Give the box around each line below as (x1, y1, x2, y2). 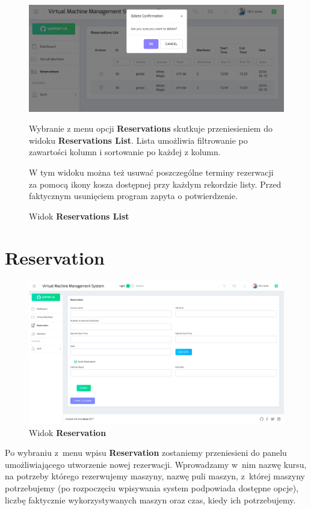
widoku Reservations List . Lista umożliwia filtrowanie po (29, 134, 248, 146)
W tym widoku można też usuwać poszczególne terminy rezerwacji (29, 166, 274, 178)
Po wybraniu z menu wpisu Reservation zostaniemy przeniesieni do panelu (5, 446, 287, 459)
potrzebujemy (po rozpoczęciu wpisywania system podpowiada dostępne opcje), (5, 481, 299, 494)
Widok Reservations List (29, 209, 129, 222)
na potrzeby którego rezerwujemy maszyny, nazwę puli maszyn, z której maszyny (5, 470, 305, 482)
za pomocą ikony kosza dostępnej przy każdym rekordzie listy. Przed (29, 177, 282, 190)
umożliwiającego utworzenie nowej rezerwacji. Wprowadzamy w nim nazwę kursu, (5, 458, 307, 470)
